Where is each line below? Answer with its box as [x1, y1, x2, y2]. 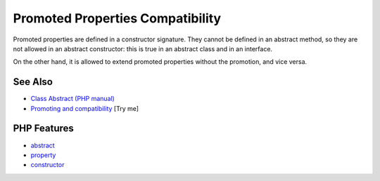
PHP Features [13, 123, 74, 135]
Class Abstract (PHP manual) [30, 95, 115, 103]
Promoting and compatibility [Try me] [30, 104, 139, 112]
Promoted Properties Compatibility [13, 11, 222, 26]
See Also [13, 76, 53, 88]
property [30, 151, 56, 159]
